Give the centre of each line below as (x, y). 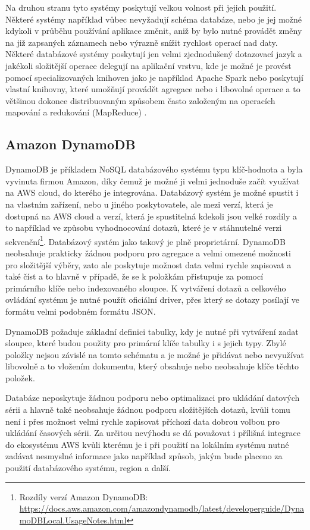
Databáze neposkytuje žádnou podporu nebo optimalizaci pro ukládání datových (153, 398)
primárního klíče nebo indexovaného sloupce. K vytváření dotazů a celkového (146, 288)
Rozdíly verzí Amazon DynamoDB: (84, 496)
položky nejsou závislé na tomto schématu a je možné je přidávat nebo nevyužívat (155, 354)
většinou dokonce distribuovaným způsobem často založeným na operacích (140, 100)
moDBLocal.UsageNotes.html (73, 520)
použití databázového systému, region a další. (88, 468)
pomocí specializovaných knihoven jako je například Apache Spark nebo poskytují (154, 77)
